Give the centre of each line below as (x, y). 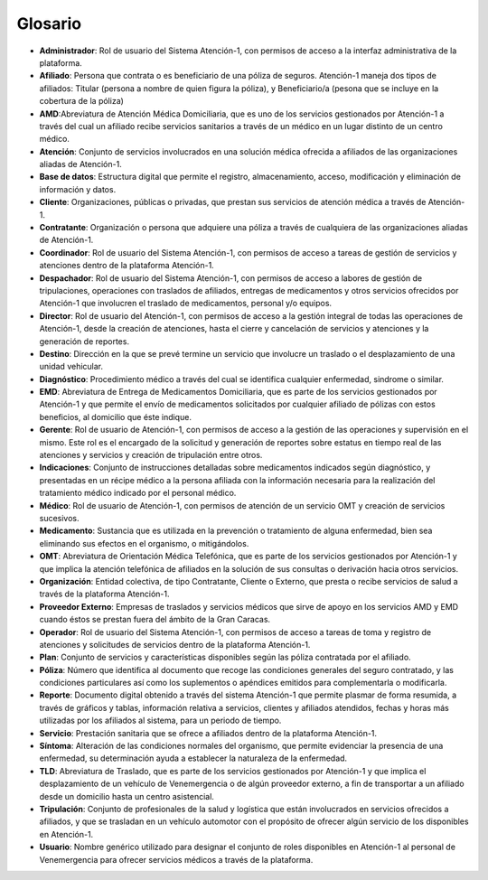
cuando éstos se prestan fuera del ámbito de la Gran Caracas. (155, 620)
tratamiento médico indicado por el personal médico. (138, 493)
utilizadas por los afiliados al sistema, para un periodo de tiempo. (160, 721)
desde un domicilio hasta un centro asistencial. (127, 796)
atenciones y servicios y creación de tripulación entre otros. (151, 455)
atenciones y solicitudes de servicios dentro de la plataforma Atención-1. (175, 644)
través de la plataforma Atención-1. (104, 594)
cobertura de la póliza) (81, 101)
